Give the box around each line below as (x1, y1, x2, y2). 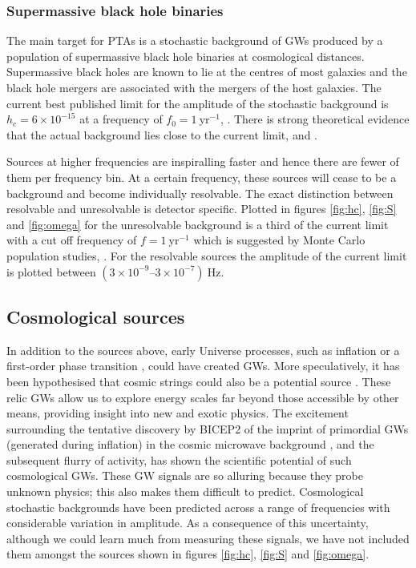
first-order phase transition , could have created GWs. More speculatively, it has (6, 357, 400, 374)
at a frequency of (79, 111, 163, 127)
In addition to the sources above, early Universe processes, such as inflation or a (6, 341, 400, 358)
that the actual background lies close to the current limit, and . (6, 126, 318, 143)
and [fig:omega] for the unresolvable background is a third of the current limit (6, 216, 389, 232)
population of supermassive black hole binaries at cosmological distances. (6, 47, 365, 64)
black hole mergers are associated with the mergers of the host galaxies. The (6, 79, 382, 95)
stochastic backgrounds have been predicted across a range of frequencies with (6, 498, 390, 515)
